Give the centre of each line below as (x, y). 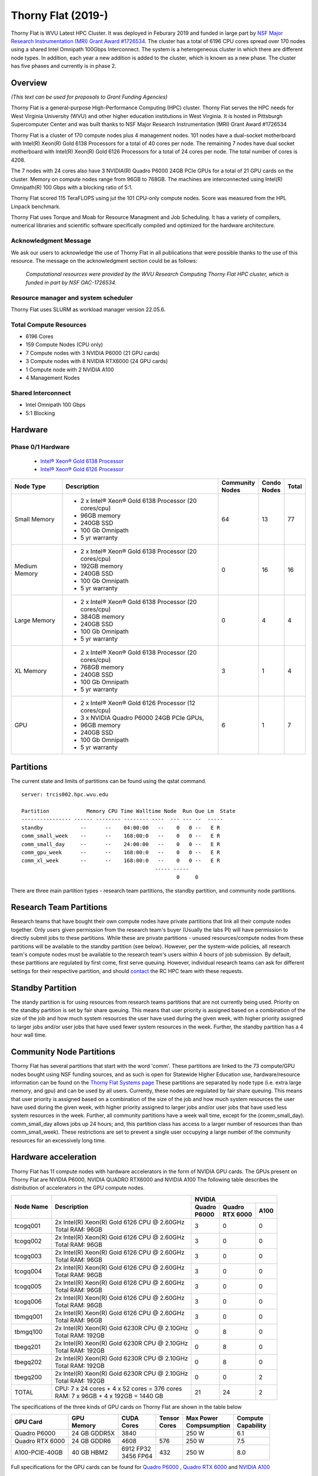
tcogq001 (27, 1226)
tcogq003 (28, 1256)
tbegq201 (28, 1347)
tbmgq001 (29, 1317)
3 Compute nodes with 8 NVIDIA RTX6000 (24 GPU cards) (97, 361)
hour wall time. (29, 1035)
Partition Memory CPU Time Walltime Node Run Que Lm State (128, 811)
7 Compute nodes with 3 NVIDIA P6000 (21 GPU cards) (93, 353)
